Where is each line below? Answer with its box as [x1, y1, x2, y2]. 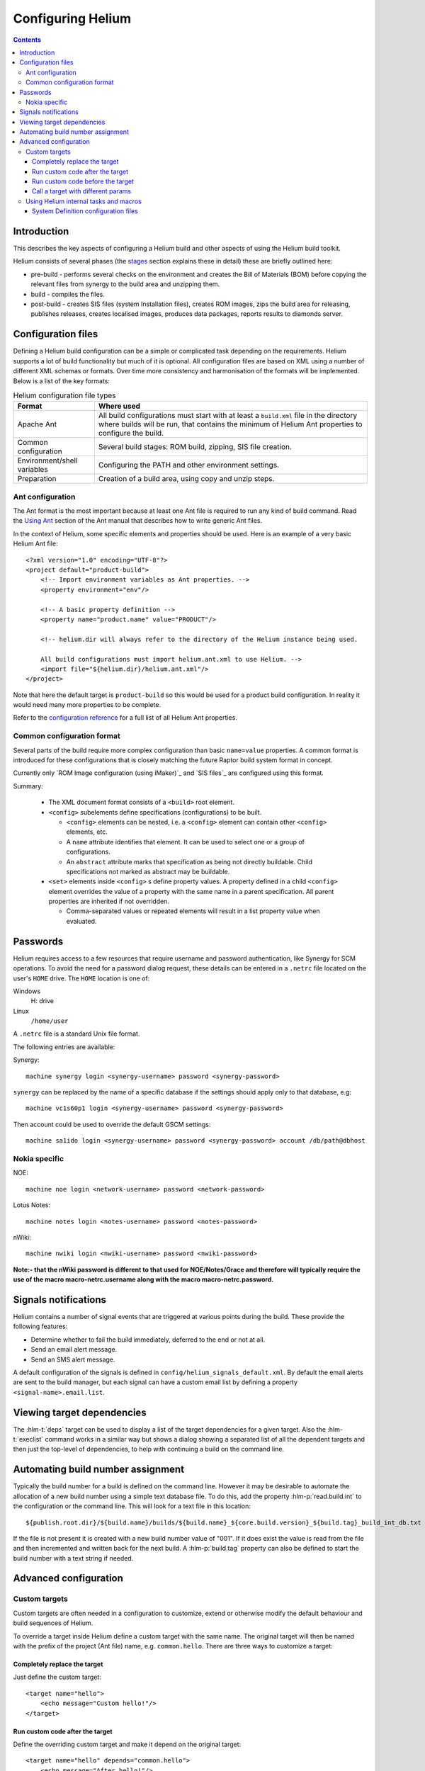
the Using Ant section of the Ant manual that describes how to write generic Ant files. [13, 516, 262, 525]
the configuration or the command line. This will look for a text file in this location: [13, 1502, 251, 1510]
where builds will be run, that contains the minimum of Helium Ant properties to [98, 419, 363, 429]
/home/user [30, 1017, 69, 1025]
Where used [98, 401, 141, 411]
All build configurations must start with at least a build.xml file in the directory [98, 411, 358, 421]
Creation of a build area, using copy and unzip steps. [98, 474, 275, 484]
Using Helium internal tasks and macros [25, 197, 142, 205]
